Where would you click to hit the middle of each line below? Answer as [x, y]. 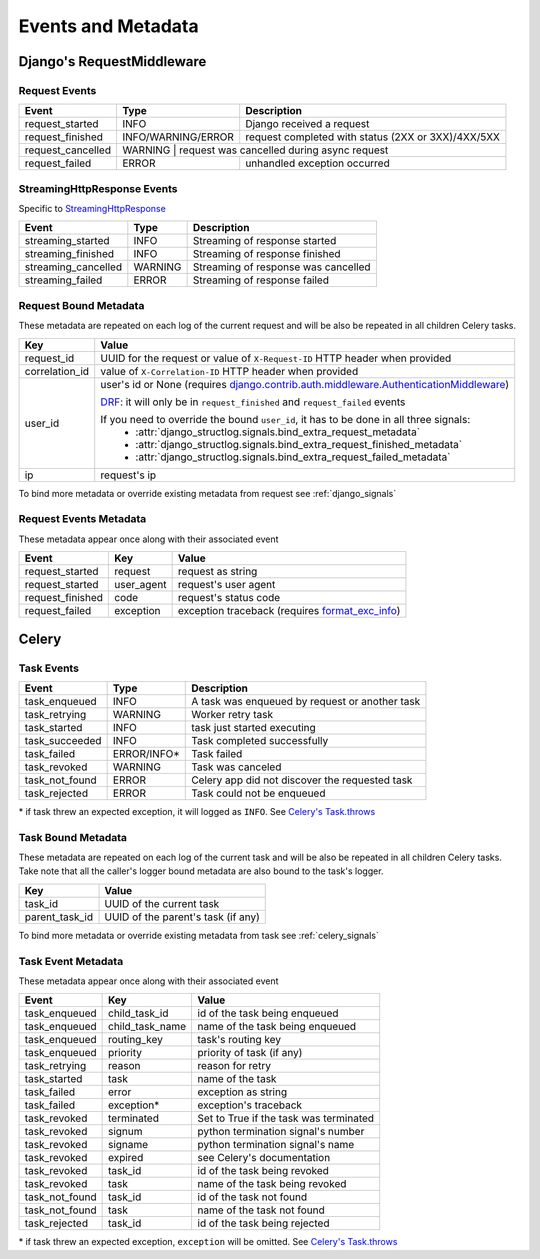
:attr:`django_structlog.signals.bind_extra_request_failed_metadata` [293, 457]
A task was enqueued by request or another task [306, 701]
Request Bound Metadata [81, 305]
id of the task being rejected [263, 1223]
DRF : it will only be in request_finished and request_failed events [253, 402]
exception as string [242, 1092]
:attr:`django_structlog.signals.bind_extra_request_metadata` [277, 432]
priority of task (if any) [250, 1053]
